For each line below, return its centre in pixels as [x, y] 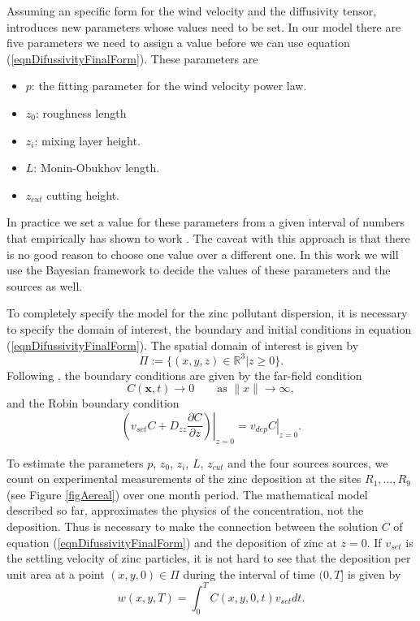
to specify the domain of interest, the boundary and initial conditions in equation [209, 328]
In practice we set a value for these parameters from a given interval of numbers [206, 222]
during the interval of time [249, 574]
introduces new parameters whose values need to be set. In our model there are [204, 26]
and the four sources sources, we [308, 462]
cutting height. [83, 194]
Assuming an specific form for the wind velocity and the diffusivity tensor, [192, 11]
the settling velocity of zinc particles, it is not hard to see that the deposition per [209, 558]
